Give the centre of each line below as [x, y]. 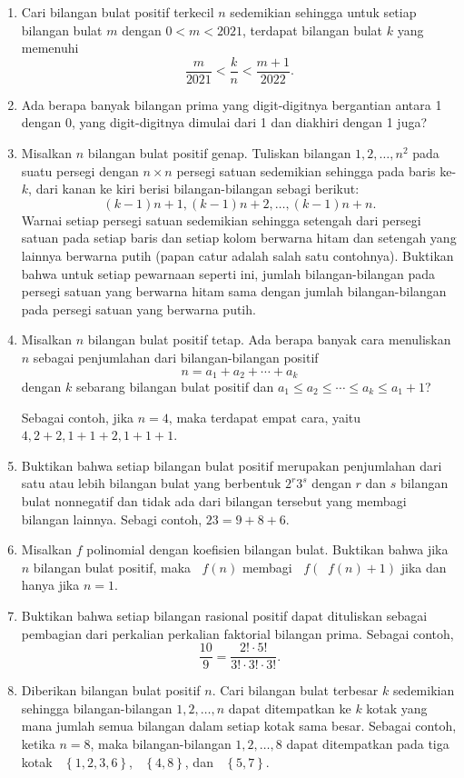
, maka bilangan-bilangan [161, 743]
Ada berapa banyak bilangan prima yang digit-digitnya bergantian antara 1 [232, 104]
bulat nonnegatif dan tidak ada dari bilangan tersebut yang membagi [214, 500]
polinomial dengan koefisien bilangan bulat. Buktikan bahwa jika [267, 549]
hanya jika [50, 585]
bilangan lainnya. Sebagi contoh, [112, 519]
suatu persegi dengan [80, 170]
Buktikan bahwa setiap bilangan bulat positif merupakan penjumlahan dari [232, 465]
